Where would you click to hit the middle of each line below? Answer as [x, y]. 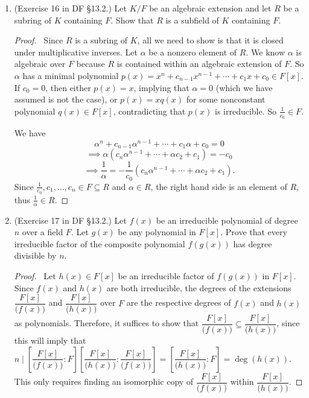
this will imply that [50, 340]
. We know [266, 52]
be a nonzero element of [193, 52]
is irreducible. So [246, 111]
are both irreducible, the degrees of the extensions [199, 287]
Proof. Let [35, 276]
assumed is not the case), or [66, 99]
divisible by [35, 255]
